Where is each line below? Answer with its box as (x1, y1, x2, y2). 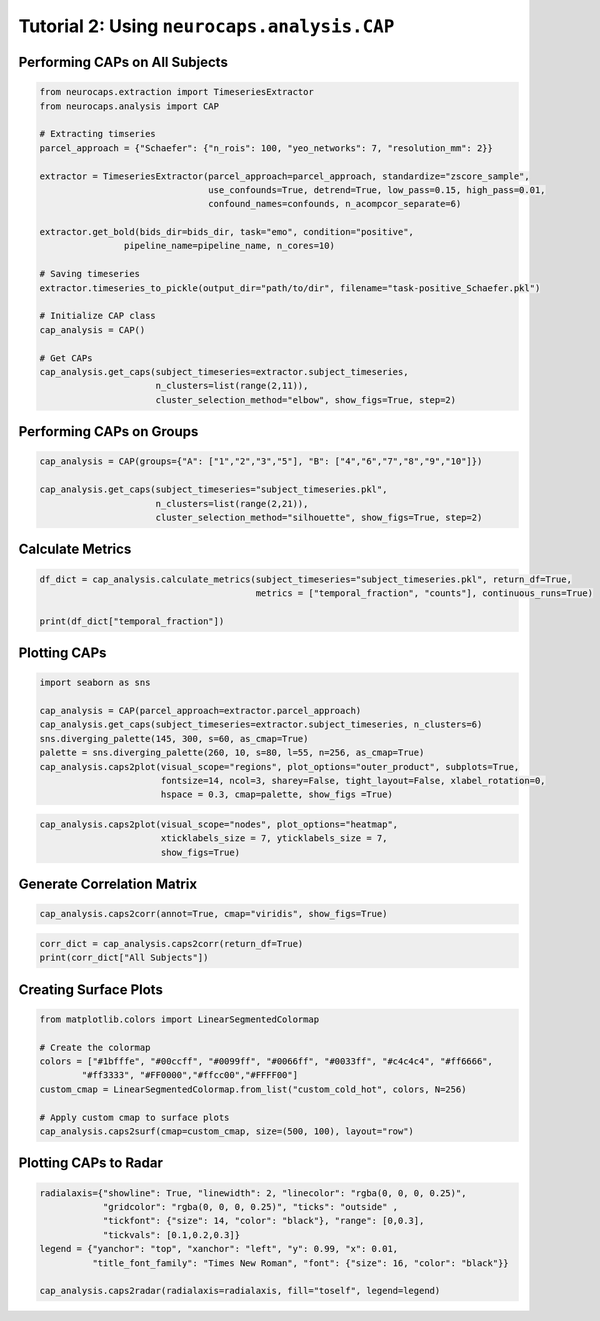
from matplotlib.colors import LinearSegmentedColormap (39, 1013, 320, 1025)
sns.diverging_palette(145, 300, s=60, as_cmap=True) (39, 733, 309, 744)
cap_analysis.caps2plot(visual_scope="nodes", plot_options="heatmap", (39, 818, 399, 830)
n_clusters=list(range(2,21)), (155, 498, 309, 509)
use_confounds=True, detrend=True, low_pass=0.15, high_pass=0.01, (208, 184, 546, 195)
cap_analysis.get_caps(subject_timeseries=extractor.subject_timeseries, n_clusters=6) (39, 719, 483, 730)
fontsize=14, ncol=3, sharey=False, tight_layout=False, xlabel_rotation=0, (160, 775, 546, 786)
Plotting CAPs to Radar (18, 1155, 164, 1172)
